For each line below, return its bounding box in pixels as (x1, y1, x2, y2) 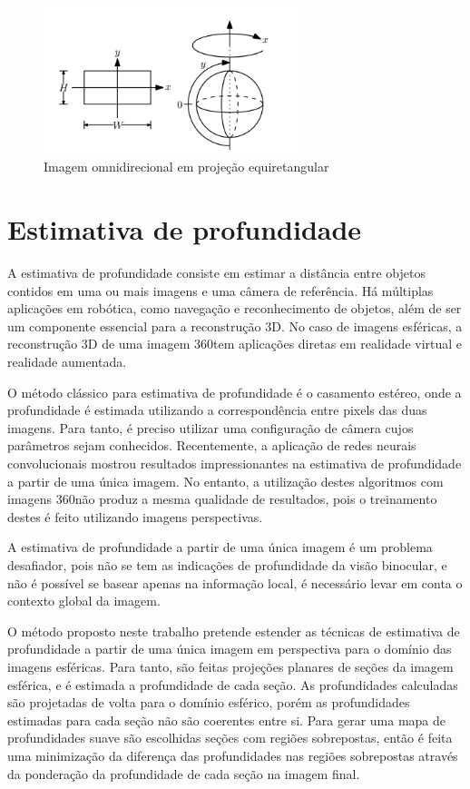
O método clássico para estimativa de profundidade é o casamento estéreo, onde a (7, 382, 462, 401)
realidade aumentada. (7, 352, 127, 371)
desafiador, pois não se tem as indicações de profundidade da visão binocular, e (7, 556, 447, 574)
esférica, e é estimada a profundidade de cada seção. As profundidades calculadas (7, 675, 458, 694)
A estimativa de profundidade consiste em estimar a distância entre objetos (7, 263, 426, 282)
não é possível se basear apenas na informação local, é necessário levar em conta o (7, 573, 463, 592)
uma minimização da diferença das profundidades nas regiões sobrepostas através (7, 745, 458, 764)
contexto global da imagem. (7, 591, 161, 610)
